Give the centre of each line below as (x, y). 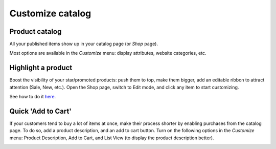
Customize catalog (50, 13)
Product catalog (36, 31)
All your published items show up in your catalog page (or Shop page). (84, 44)
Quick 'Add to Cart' (40, 111)
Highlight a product (41, 68)
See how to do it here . (33, 97)
